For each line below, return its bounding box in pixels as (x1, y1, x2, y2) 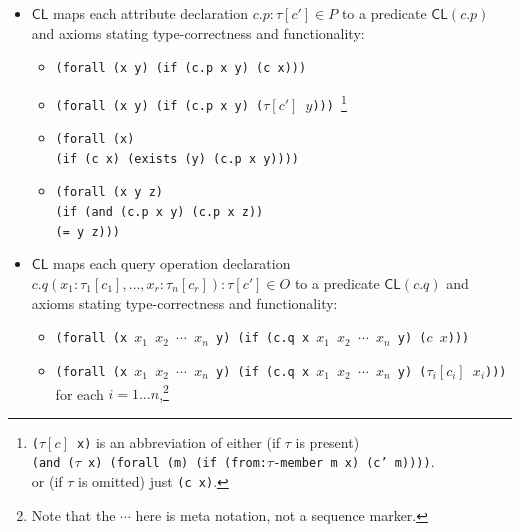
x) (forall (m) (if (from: (88, 456, 268, 471)
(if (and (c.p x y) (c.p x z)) (55, 205, 264, 220)
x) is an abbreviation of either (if (76, 431, 281, 452)
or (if (31, 471, 63, 492)
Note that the (31, 504, 116, 525)
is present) (295, 431, 360, 452)
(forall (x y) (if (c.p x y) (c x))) (55, 61, 307, 76)
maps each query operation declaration (53, 253, 291, 274)
